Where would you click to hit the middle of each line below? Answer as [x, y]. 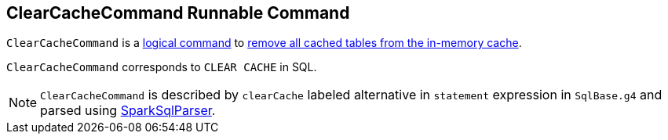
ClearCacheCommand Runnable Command [178, 13]
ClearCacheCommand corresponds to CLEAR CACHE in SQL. [162, 67]
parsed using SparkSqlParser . [128, 111]
